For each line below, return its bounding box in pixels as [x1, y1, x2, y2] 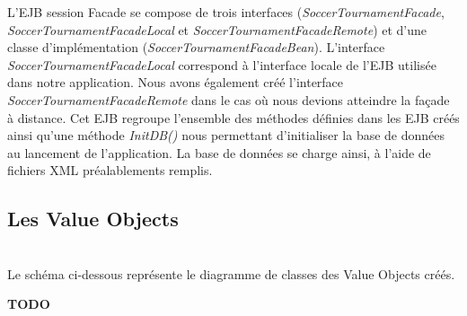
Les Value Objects [7, 205, 179, 233]
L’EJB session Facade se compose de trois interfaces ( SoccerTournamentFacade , [7, 3, 445, 21]
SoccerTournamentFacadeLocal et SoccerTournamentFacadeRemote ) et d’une [7, 20, 427, 39]
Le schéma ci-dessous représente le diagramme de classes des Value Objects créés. [7, 264, 455, 283]
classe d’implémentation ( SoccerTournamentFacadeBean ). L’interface [7, 38, 385, 57]
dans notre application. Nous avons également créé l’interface [7, 73, 344, 92]
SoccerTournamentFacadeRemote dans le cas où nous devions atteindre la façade [7, 90, 450, 109]
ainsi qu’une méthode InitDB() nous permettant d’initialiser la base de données [7, 126, 445, 145]
